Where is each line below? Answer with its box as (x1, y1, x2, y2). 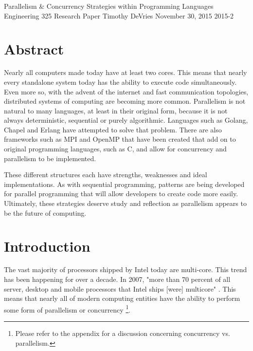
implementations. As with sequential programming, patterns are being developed (4, 179, 245, 189)
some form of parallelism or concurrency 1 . (4, 303, 131, 314)
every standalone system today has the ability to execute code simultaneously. (4, 76, 237, 87)
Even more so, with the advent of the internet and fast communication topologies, (4, 86, 249, 96)
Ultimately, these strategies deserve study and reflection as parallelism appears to (4, 198, 247, 208)
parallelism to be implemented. (4, 153, 96, 163)
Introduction (4, 236, 90, 256)
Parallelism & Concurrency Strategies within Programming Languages (4, 1, 214, 11)
